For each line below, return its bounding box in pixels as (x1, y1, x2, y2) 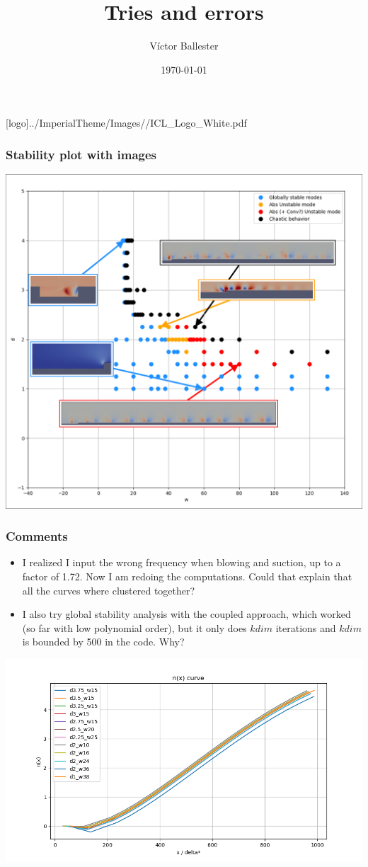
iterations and (275, 620, 336, 635)
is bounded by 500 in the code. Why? (22, 634, 185, 649)
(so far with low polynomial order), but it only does (22, 620, 247, 635)
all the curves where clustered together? (22, 582, 195, 597)
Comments (6, 527, 68, 545)
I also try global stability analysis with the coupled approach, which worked (22, 607, 351, 621)
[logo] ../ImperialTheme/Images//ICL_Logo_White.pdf (6, 115, 247, 130)
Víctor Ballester (149, 38, 219, 53)
